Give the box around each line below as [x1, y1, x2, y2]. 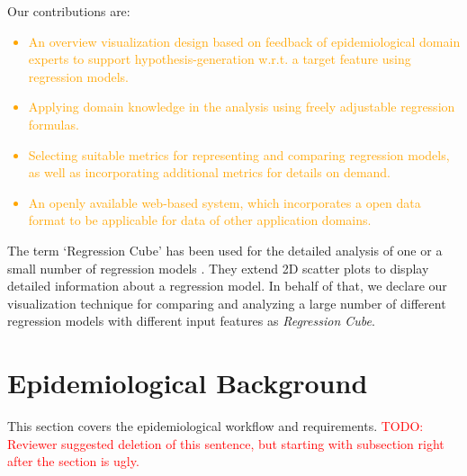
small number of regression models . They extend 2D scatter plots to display [7, 258, 429, 277]
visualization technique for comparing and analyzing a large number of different [7, 293, 446, 312]
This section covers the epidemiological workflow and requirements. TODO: [7, 417, 424, 436]
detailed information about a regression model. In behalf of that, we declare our [7, 276, 447, 295]
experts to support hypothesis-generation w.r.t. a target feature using [28, 49, 411, 68]
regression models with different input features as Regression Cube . [7, 311, 375, 330]
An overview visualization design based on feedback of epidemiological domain [28, 31, 461, 50]
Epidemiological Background [7, 364, 368, 401]
